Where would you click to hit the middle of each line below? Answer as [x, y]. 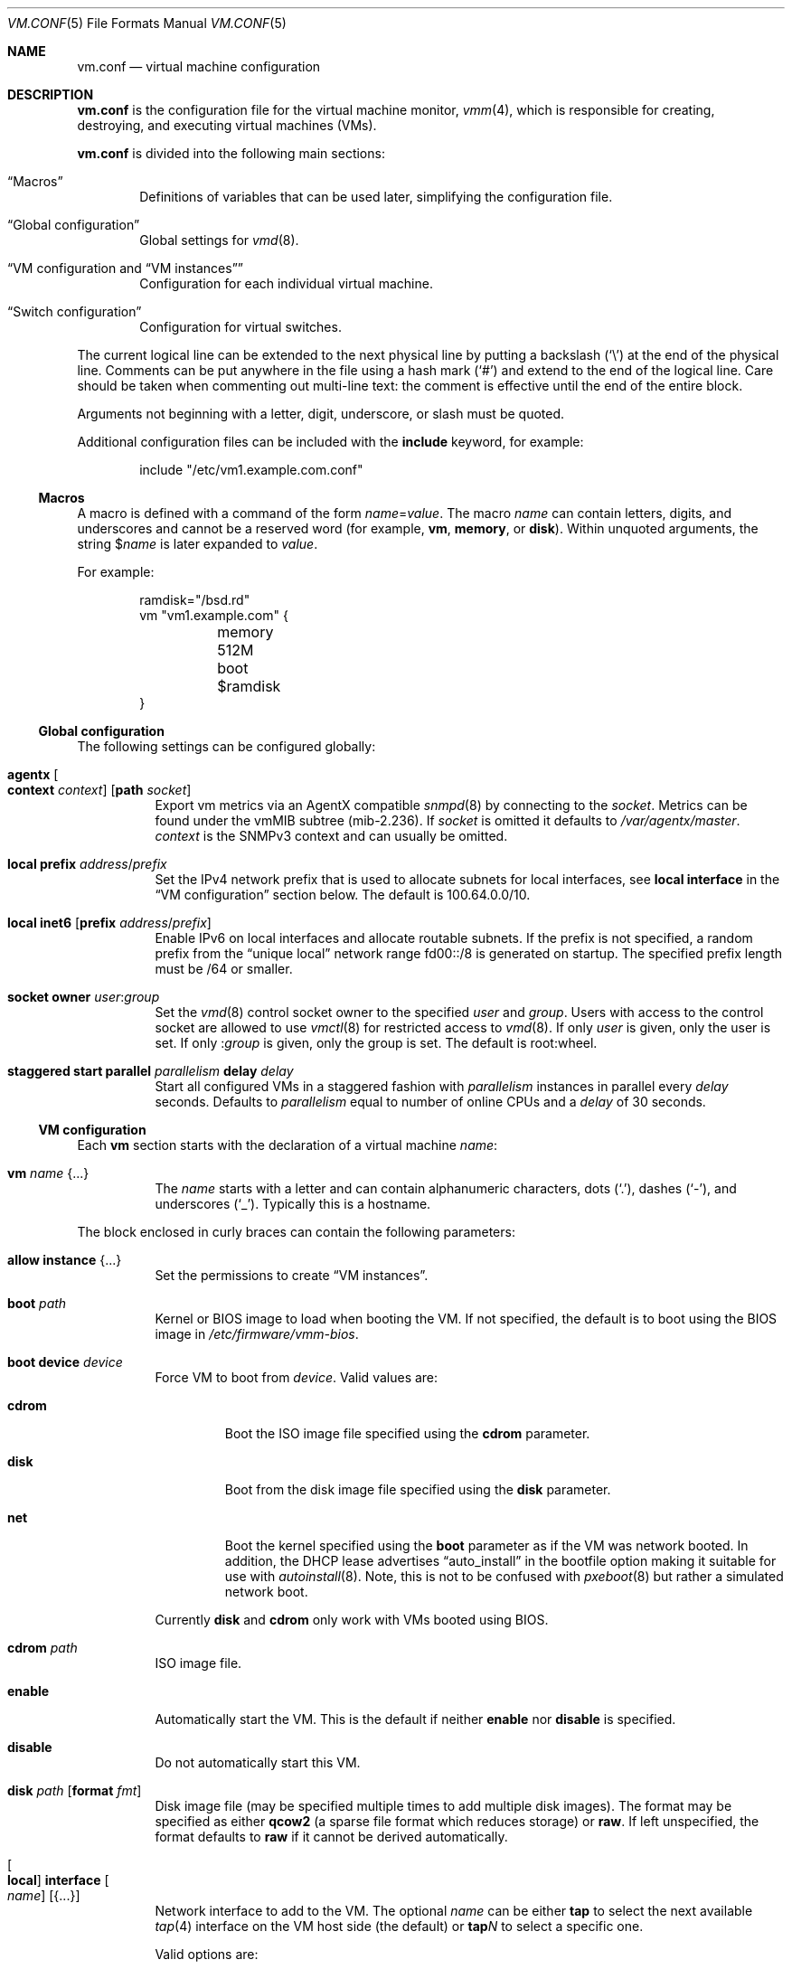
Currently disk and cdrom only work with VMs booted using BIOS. [352, 1620]
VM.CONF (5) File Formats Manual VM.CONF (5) [147, 23]
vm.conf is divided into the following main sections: [231, 153]
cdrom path [42, 1648]
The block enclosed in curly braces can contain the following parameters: [296, 1232]
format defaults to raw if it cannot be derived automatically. [331, 1837]
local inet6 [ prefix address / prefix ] [109, 923]
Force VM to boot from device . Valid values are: [297, 1377]
